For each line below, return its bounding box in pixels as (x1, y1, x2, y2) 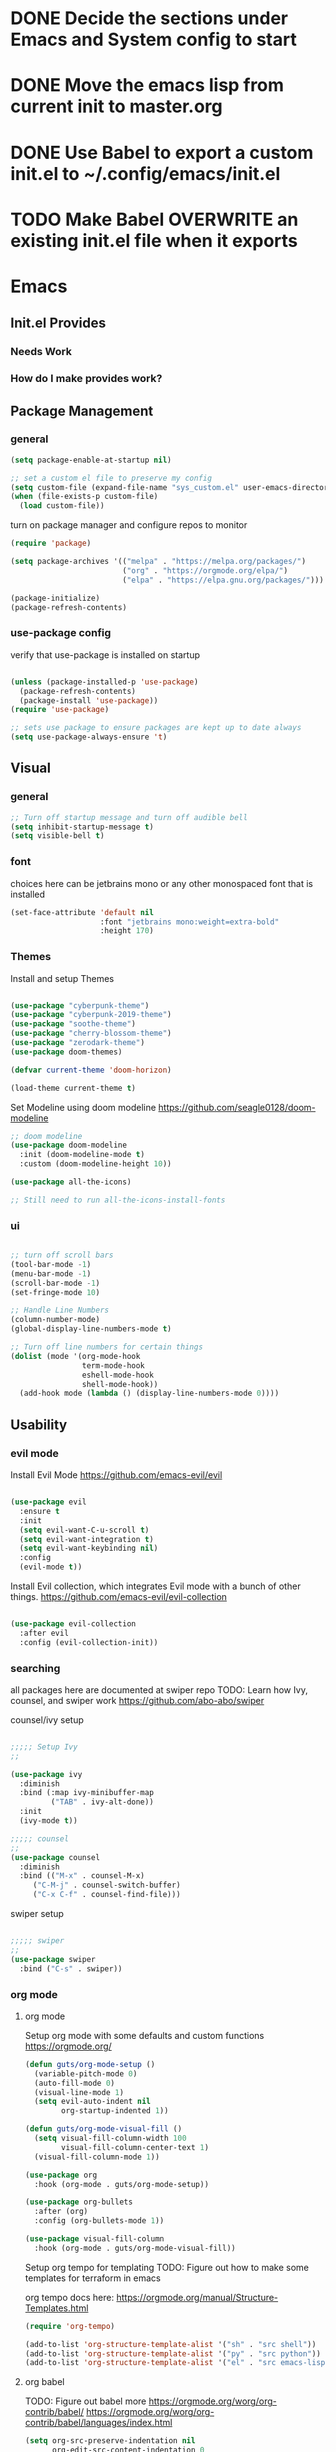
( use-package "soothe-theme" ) (10, 1019, 137, 1029)
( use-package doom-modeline (10, 1140, 128, 1151)
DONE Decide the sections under (10, 7, 288, 30)
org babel (24, 2376, 65, 2388)
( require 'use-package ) (10, 705, 110, 715)
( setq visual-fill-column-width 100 (34, 2133, 187, 2144)
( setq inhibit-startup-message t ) (10, 822, 155, 832)
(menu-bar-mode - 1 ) (10, 1268, 92, 1279)
